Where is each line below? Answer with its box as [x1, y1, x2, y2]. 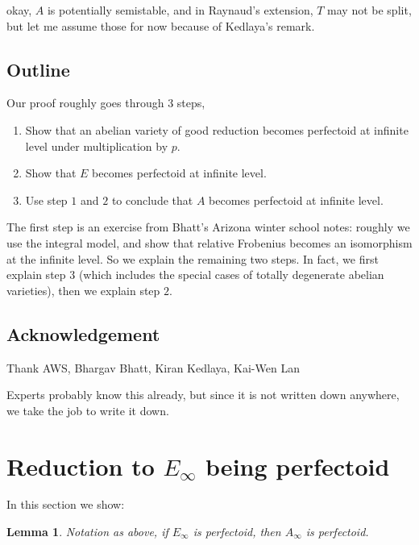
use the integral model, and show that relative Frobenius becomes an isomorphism [6, 234, 413, 251]
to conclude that [111, 191, 193, 208]
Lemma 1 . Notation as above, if [6, 523, 168, 540]
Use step [25, 191, 68, 208]
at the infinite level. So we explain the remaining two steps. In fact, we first [6, 250, 379, 267]
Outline [6, 56, 70, 81]
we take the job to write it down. [6, 401, 169, 418]
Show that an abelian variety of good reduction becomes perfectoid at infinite [25, 121, 409, 138]
